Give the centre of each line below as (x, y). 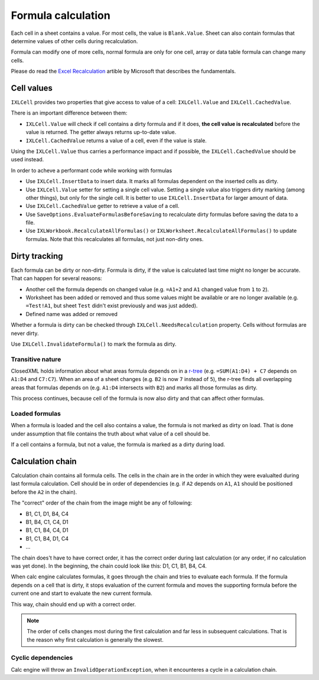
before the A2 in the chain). (44, 492)
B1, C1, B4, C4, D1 (47, 530)
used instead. (27, 160)
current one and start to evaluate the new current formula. (82, 593)
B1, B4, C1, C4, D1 (47, 522)
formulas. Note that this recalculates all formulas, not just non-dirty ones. (115, 239)
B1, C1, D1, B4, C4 (47, 513)
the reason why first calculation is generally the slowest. (95, 640)
